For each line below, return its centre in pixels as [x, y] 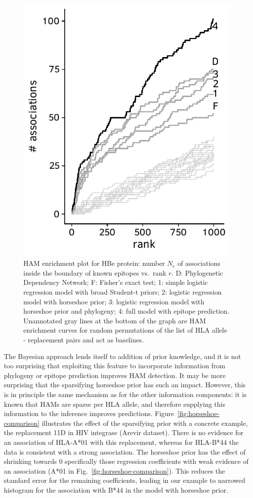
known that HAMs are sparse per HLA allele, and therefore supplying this [115, 404]
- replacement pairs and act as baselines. [84, 339]
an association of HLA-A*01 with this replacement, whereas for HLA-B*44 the [121, 442]
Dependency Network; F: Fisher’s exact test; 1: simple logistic [116, 282]
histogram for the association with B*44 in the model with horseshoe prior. [116, 489]
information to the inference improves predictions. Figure [89, 413]
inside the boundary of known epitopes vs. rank [95, 272]
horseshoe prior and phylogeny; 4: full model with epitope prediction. [126, 311]
